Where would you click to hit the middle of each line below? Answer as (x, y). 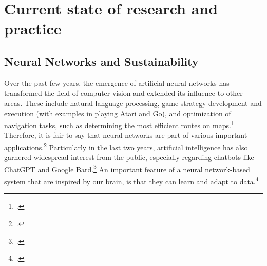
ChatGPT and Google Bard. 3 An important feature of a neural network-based (127, 168)
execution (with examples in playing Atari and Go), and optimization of (118, 113)
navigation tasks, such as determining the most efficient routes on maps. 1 (119, 124)
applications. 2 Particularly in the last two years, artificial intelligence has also (126, 146)
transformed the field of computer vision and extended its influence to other (123, 93)
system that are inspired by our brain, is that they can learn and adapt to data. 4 (131, 180)
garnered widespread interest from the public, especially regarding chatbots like (129, 157)
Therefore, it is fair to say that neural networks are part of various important (126, 135)
